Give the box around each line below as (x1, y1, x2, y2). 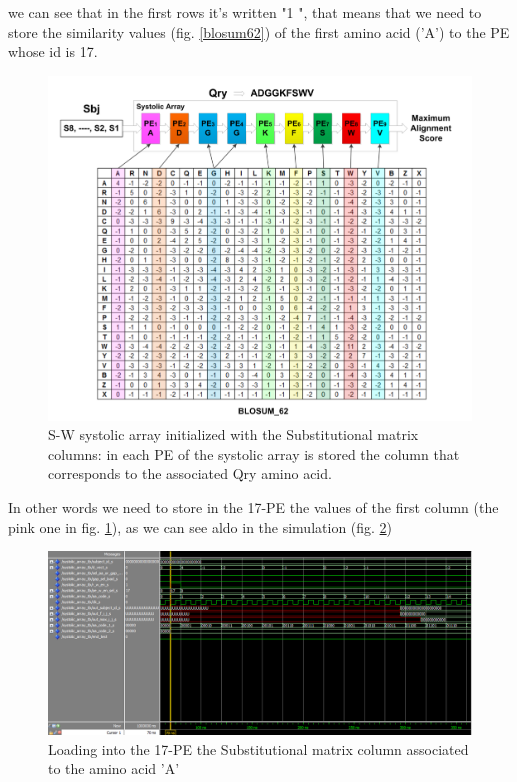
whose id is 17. (8, 41, 98, 62)
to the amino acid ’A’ (48, 758, 180, 779)
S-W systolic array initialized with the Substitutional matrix (48, 424, 419, 445)
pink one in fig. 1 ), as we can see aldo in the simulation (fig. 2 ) (8, 516, 393, 537)
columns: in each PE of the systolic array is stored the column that (48, 443, 460, 464)
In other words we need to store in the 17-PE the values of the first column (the (8, 496, 499, 517)
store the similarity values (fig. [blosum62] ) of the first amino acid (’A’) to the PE (8, 21, 510, 42)
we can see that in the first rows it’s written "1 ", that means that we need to (8, 2, 482, 22)
